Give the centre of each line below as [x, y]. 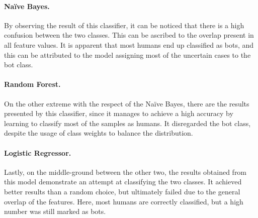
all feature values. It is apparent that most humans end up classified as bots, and [129, 44]
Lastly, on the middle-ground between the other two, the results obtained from [125, 172]
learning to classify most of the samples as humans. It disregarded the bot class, [127, 123]
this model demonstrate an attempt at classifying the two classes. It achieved [123, 182]
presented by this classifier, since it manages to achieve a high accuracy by [119, 113]
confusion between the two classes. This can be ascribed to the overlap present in [129, 35]
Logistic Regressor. [38, 152]
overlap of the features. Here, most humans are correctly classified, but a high [124, 201]
